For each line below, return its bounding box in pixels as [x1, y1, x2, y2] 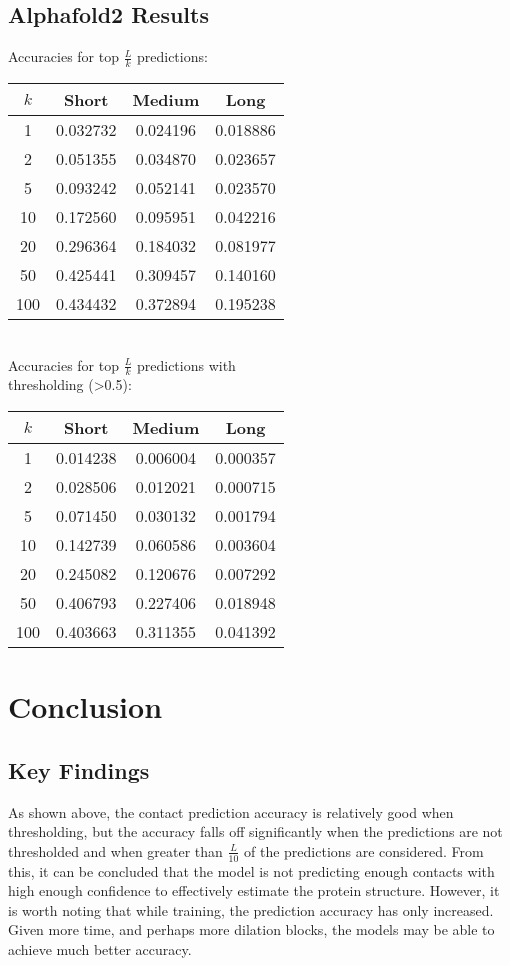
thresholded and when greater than [8, 840, 223, 861]
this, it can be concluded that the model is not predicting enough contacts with [8, 860, 495, 881]
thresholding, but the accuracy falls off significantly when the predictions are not [8, 821, 503, 842]
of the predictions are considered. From [244, 840, 484, 861]
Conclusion [8, 686, 163, 727]
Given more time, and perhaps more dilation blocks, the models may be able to [8, 919, 495, 940]
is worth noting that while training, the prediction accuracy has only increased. [8, 899, 494, 920]
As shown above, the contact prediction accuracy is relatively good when [8, 801, 454, 822]
